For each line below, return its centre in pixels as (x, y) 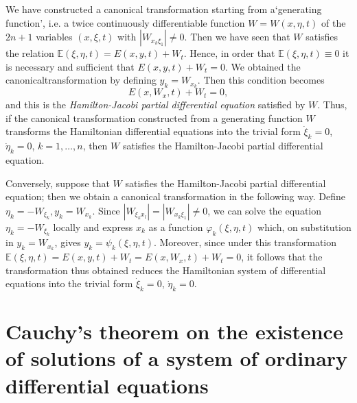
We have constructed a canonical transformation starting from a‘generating (164, 9)
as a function (176, 227)
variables (54, 37)
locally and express (93, 227)
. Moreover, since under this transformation (245, 242)
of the (334, 22)
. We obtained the (263, 66)
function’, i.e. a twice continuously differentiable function (125, 22)
